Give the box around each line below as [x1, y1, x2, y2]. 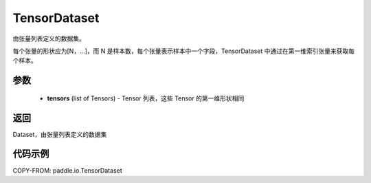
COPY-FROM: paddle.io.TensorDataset [12, 166, 123, 175]
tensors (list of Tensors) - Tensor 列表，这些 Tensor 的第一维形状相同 [47, 94, 245, 103]
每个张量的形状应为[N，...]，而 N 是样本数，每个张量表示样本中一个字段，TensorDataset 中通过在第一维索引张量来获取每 [12, 47, 355, 55]
